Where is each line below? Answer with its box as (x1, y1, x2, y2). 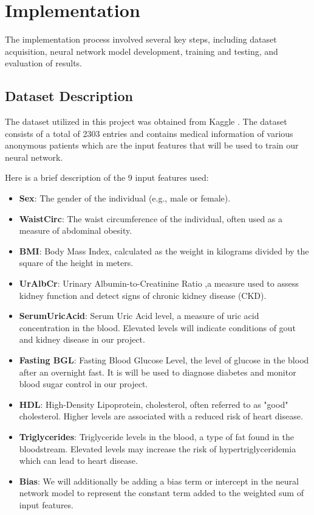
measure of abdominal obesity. (19, 224, 132, 237)
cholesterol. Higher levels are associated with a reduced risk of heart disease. (19, 410, 303, 422)
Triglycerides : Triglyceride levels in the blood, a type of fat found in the (19, 430, 294, 443)
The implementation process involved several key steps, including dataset (5, 33, 277, 46)
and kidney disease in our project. (19, 333, 145, 346)
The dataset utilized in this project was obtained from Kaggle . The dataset (5, 115, 287, 128)
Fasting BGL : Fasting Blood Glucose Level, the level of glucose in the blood (19, 354, 309, 366)
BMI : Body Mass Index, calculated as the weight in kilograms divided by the (19, 244, 309, 257)
